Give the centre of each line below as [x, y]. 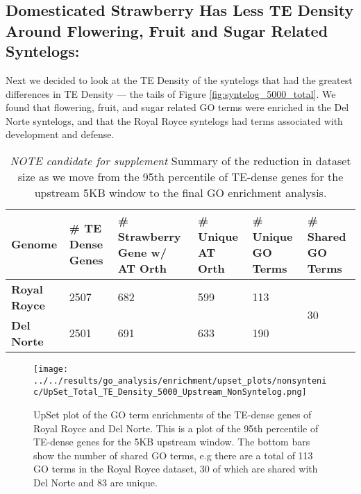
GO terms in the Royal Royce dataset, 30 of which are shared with [176, 469]
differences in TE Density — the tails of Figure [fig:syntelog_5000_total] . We [171, 93]
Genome [34, 244]
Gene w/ [142, 252]
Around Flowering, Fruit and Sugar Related [167, 30]
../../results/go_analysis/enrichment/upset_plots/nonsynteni [180, 381]
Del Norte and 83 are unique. [95, 482]
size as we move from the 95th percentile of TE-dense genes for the [180, 176]
